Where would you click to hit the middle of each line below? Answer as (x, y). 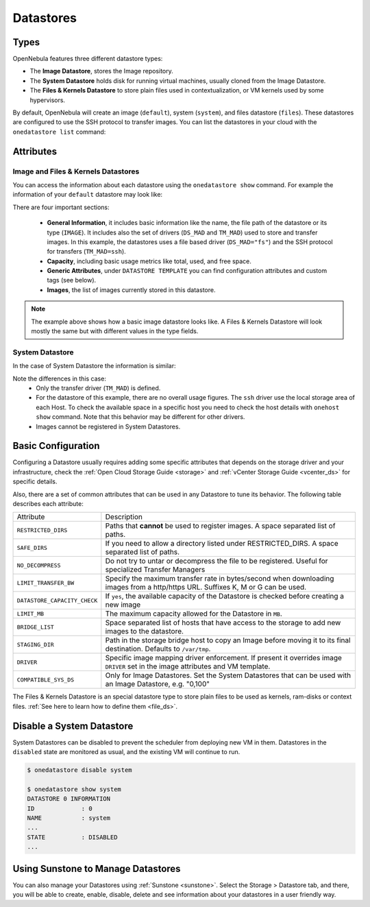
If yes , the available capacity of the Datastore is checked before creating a (225, 596)
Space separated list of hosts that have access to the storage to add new (223, 622)
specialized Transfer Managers (155, 570)
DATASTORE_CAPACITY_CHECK (57, 600)
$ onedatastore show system (74, 789)
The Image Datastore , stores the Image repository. (102, 71)
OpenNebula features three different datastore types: (88, 59)
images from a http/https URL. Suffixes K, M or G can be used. (206, 588)
